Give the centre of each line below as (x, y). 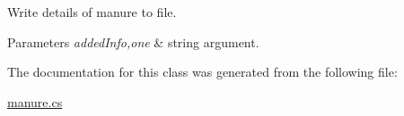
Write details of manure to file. (92, 12)
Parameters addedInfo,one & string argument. (133, 41)
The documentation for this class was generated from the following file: (202, 72)
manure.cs (35, 101)
